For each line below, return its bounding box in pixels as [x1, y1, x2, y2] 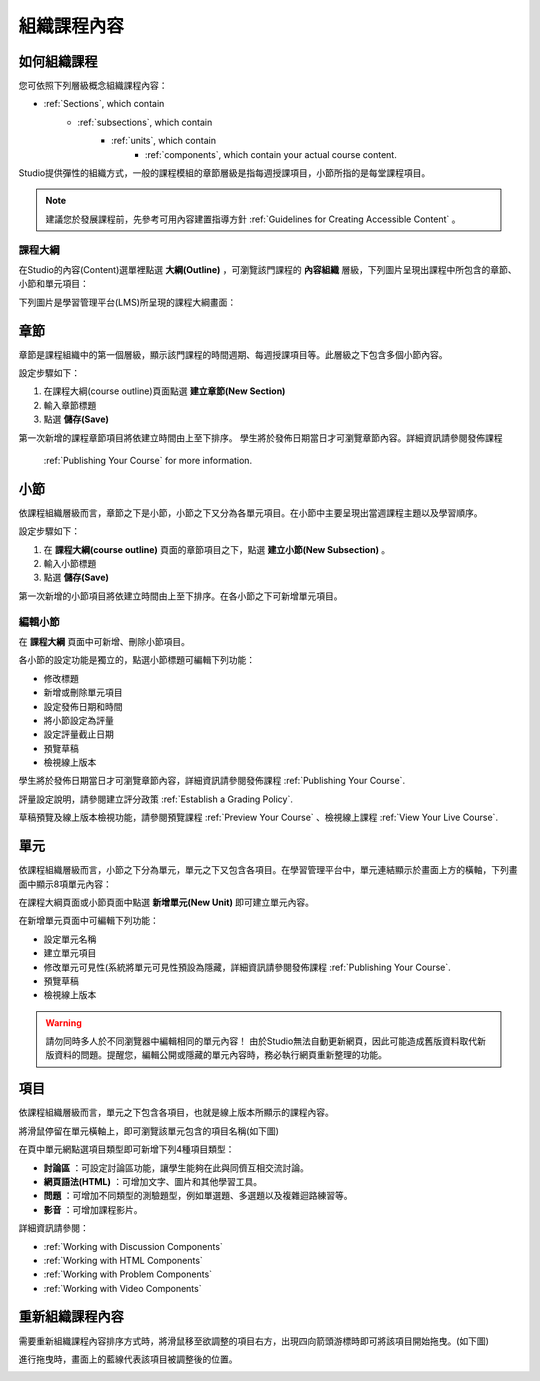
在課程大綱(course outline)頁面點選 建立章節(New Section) [43, 385, 286, 397]
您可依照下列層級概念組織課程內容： [18, 80, 168, 92]
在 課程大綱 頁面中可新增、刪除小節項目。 [18, 635, 190, 647]
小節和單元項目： [18, 278, 89, 290]
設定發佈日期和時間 [43, 700, 123, 712]
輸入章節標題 [43, 399, 97, 411]
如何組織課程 [18, 53, 98, 70]
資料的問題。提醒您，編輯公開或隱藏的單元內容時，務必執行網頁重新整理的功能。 [53, 1049, 387, 1061]
